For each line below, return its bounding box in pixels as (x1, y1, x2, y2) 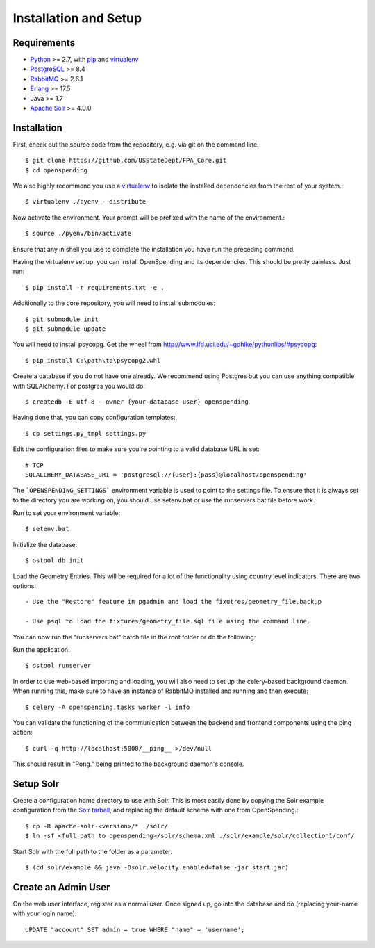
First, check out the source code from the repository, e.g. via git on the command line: (12, 140, 260, 149)
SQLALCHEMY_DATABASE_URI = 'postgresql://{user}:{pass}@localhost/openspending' (25, 471, 308, 479)
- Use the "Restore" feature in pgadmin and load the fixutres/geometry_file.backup (25, 598, 322, 606)
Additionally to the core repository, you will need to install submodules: (12, 299, 215, 307)
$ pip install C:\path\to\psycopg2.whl (25, 357, 161, 364)
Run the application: (12, 645, 70, 653)
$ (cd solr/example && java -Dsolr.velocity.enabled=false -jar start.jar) (25, 863, 289, 872)
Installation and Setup (12, 10, 142, 26)
